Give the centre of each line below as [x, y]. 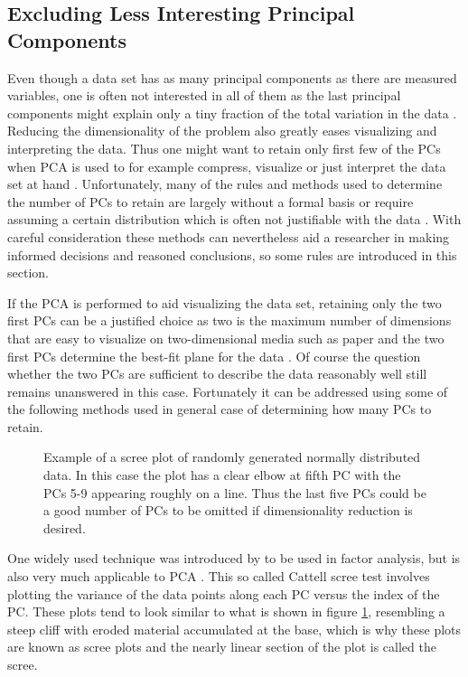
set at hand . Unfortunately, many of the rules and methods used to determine [225, 184]
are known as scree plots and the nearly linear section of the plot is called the [222, 647]
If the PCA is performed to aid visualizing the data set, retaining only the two [225, 302]
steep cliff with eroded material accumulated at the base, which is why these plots [234, 629]
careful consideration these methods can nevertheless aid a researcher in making [229, 236]
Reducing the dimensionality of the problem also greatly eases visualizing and [222, 131]
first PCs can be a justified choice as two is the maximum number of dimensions [229, 320]
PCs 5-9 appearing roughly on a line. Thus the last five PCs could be [235, 492]
